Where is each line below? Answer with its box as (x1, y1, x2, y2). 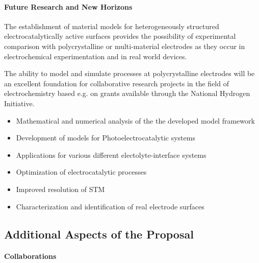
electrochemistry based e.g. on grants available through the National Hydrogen (4, 88, 250, 99)
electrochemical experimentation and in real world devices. (4, 51, 187, 61)
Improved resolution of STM (16, 183, 105, 194)
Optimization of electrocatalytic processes (16, 166, 147, 177)
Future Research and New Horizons (4, 1, 133, 12)
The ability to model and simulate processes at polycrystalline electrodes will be (4, 68, 255, 79)
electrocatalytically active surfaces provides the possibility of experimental (4, 31, 236, 41)
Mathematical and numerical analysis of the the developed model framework (16, 115, 255, 126)
